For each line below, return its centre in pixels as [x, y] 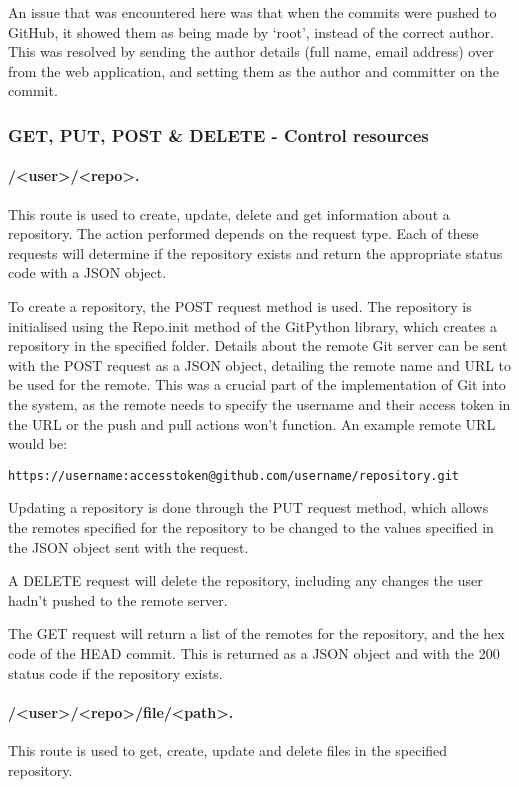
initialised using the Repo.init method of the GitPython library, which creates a [252, 325]
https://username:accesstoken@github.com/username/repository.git [234, 475]
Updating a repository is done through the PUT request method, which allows [248, 507]
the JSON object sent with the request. [128, 546]
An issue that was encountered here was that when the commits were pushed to [252, 12]
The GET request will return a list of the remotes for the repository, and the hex [256, 633]
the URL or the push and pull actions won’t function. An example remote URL [252, 423]
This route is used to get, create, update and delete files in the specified [228, 749]
